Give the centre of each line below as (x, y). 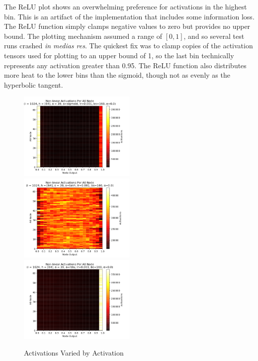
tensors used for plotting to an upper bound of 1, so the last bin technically (119, 55)
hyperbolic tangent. (34, 84)
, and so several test (214, 36)
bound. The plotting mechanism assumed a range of (83, 36)
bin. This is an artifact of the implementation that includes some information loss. (129, 16)
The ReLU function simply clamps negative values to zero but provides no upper (127, 26)
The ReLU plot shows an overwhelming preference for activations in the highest (126, 6)
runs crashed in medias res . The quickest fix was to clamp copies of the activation (129, 46)
